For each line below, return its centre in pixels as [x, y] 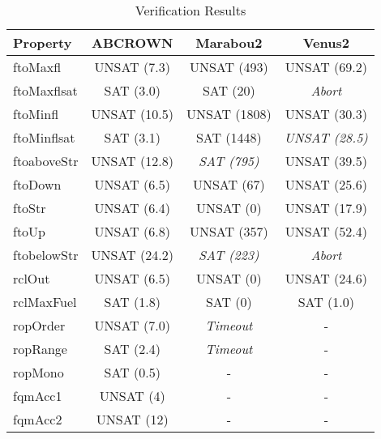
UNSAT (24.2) [132, 255]
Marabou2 [229, 43]
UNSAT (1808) [229, 114]
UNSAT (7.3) [132, 67]
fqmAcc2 [38, 419]
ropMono [39, 372]
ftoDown [37, 184]
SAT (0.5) [132, 372]
